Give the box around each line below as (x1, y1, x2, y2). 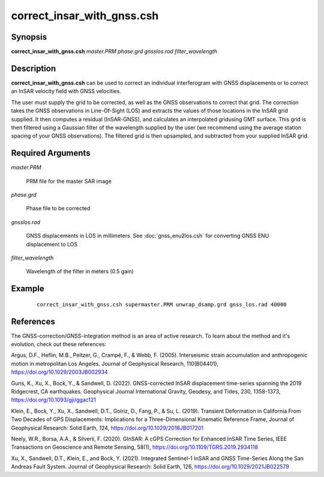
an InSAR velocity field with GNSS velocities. (11, 88, 121, 95)
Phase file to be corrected (26, 205, 91, 212)
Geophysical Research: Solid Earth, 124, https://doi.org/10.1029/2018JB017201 (11, 424, 204, 431)
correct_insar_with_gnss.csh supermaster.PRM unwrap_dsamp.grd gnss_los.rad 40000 (37, 301, 287, 308)
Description (11, 63, 56, 73)
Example (11, 284, 44, 294)
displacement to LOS (26, 240, 78, 248)
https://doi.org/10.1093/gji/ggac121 (11, 396, 96, 404)
